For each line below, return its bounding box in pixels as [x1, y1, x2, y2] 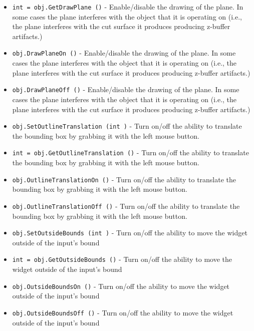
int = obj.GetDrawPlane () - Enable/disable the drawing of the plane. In [12, 2, 243, 12]
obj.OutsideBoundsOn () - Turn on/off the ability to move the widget [12, 280, 230, 291]
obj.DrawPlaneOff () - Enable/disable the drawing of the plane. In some [12, 84, 239, 95]
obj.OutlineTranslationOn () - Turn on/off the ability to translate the [12, 174, 236, 184]
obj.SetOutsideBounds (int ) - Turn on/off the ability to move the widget [12, 227, 247, 238]
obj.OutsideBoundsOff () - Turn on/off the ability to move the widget [12, 307, 233, 317]
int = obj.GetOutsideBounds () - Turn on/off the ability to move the [12, 254, 232, 264]
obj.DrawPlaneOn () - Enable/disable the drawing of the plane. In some [12, 48, 236, 58]
